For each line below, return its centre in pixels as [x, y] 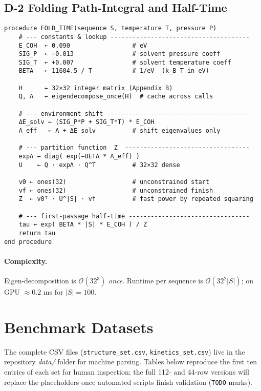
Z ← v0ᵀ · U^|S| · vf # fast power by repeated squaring [136, 199]
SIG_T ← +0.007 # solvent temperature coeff [125, 62]
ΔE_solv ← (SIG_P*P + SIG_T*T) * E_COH [86, 122]
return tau [37, 233]
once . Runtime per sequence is [156, 281]
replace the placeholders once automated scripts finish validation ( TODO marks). [128, 382]
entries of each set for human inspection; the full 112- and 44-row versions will [127, 372]
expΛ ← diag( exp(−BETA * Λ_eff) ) [79, 157]
